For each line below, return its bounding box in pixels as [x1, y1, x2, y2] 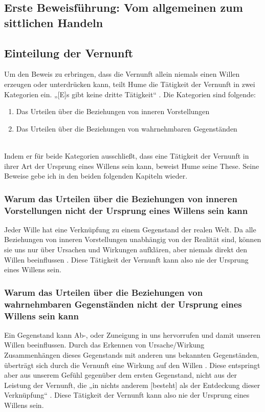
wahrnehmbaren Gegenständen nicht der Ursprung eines [4, 297, 242, 310]
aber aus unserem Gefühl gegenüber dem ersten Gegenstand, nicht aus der [4, 370, 237, 380]
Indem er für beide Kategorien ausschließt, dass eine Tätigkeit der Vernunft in [4, 150, 249, 161]
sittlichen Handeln [4, 14, 103, 30]
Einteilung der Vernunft [4, 45, 134, 60]
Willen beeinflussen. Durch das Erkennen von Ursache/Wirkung [4, 339, 205, 350]
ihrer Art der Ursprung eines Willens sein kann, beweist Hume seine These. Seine [4, 160, 259, 171]
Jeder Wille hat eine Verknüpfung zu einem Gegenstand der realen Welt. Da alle [4, 224, 256, 234]
